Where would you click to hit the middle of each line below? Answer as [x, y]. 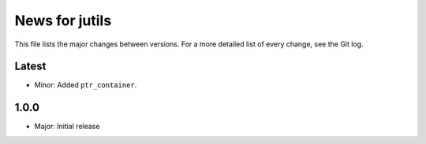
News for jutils [63, 20]
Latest [30, 66]
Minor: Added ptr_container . [86, 85]
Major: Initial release [67, 127]
